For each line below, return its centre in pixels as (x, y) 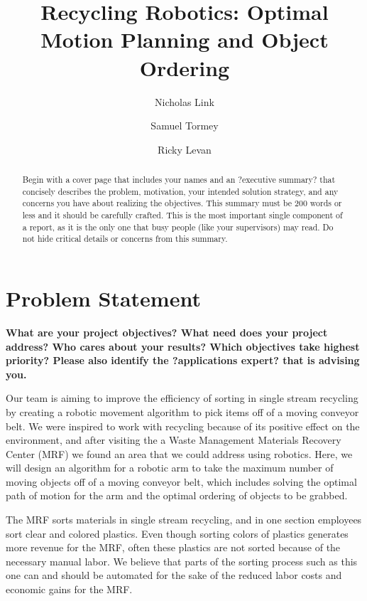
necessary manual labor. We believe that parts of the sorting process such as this (182, 561)
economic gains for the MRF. (69, 589)
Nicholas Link (185, 101)
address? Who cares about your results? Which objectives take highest (183, 346)
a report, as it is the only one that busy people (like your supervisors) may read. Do (178, 227)
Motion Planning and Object (185, 39)
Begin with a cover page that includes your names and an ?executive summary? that (179, 180)
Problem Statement (103, 298)
